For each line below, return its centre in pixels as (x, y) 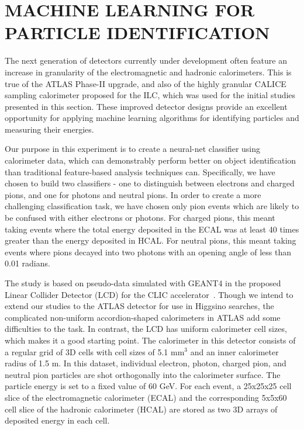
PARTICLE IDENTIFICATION (137, 32)
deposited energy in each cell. (57, 420)
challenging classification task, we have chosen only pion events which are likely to (152, 206)
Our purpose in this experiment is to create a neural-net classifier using (133, 149)
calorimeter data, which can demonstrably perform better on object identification (151, 160)
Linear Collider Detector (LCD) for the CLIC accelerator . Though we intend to (149, 294)
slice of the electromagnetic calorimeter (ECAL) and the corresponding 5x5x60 (146, 397)
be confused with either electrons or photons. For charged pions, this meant (140, 218)
